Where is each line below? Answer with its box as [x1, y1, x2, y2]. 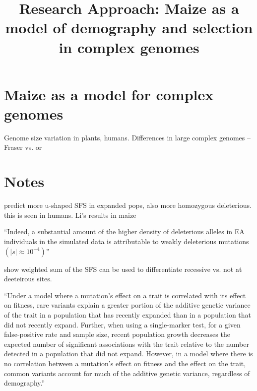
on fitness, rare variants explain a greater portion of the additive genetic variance [4, 300, 251, 310]
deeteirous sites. [4, 273, 52, 284]
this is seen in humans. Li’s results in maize [4, 209, 136, 220]
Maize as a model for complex [4, 84, 214, 104]
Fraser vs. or [4, 142, 42, 152]
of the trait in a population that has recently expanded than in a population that [4, 309, 252, 320]
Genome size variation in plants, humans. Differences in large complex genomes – [4, 132, 251, 142]
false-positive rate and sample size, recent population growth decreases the [4, 329, 230, 339]
